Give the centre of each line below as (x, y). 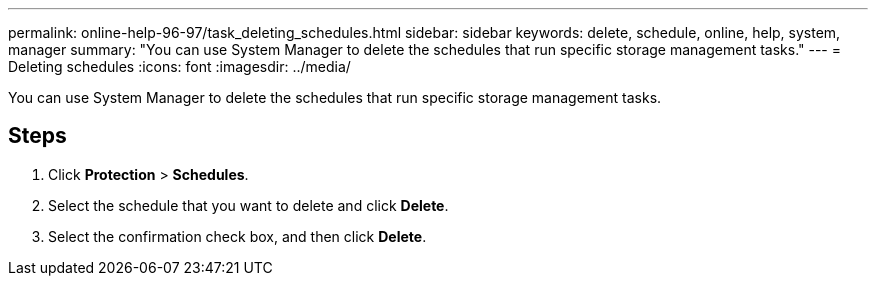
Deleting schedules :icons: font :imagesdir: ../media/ (179, 66)
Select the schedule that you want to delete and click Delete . (248, 205)
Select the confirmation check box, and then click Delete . (237, 236)
